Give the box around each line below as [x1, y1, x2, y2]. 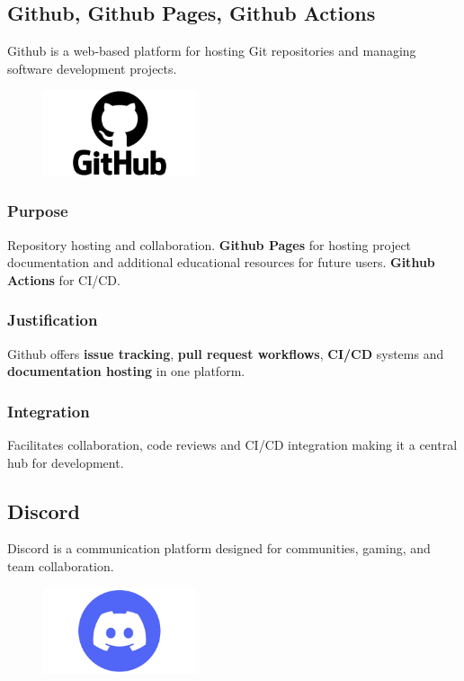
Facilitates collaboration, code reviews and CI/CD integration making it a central [7, 435, 458, 453]
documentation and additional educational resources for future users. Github [7, 253, 435, 272]
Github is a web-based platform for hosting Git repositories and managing [7, 41, 416, 60]
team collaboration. [7, 556, 114, 575]
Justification [7, 309, 98, 331]
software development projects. [7, 58, 177, 77]
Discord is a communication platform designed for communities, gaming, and [7, 539, 431, 558]
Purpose [7, 200, 68, 222]
